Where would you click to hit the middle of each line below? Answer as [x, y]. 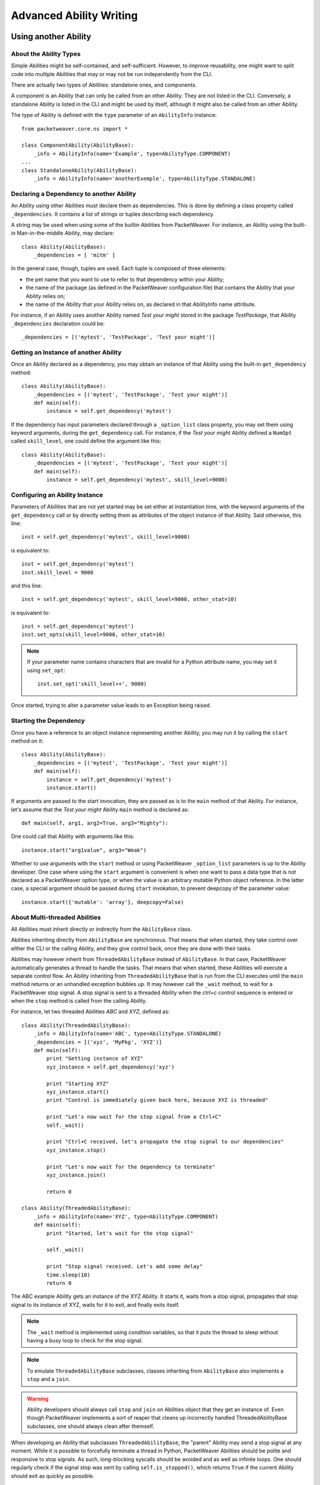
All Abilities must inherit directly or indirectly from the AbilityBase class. [101, 929]
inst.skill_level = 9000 [57, 572]
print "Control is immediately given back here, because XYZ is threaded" [157, 1100]
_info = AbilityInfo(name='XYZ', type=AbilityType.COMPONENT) [126, 1217]
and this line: [27, 586]
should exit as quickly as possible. [53, 1475]
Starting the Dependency [48, 721]
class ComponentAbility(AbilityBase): [78, 145]
